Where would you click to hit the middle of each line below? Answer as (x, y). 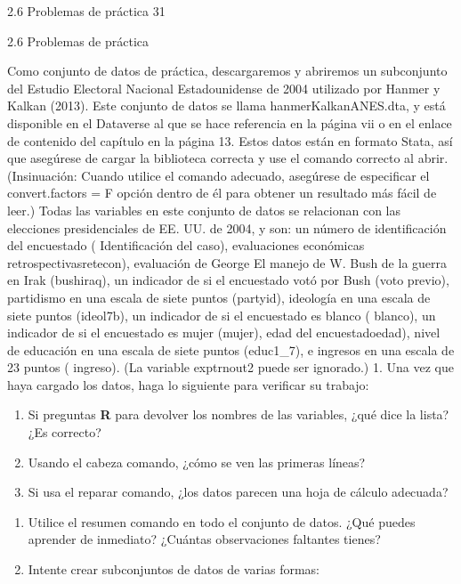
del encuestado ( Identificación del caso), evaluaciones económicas (186, 245)
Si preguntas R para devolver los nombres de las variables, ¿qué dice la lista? (239, 414)
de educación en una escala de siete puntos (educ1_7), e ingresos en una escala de (231, 349)
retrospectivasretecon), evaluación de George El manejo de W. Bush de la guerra (227, 262)
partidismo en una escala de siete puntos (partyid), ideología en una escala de (219, 297)
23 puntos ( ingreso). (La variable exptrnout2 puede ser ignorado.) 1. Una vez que (230, 367)
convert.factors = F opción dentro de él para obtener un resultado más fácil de (222, 193)
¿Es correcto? (65, 432)
